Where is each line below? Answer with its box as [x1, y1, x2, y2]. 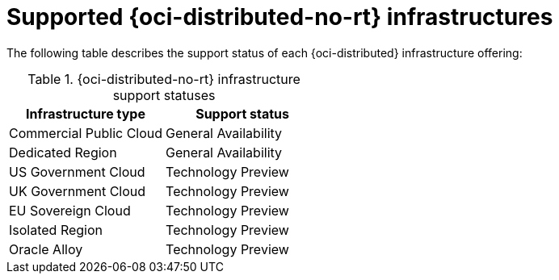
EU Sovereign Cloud [9, 202, 131, 219]
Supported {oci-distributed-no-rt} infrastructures [6, 3, 553, 31]
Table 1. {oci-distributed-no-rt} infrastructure [27, 70, 301, 87]
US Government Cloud [9, 163, 145, 180]
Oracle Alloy [9, 240, 83, 257]
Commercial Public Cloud [9, 124, 163, 141]
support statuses [112, 86, 216, 103]
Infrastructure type [26, 105, 145, 122]
